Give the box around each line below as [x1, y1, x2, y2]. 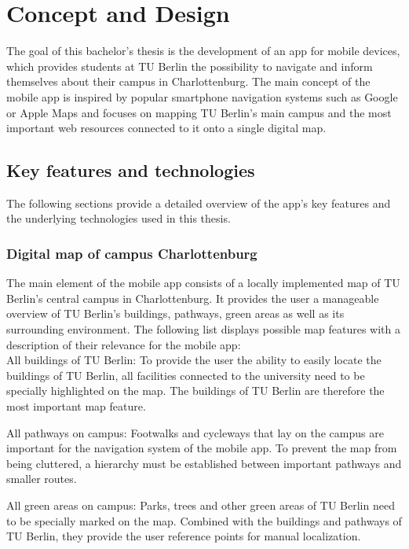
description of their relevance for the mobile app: [6, 336, 241, 352]
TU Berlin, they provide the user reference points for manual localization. [6, 528, 361, 544]
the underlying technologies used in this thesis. [6, 210, 231, 227]
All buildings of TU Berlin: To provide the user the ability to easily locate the [6, 352, 382, 368]
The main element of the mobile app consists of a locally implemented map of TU [6, 274, 400, 291]
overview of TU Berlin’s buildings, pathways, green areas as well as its [6, 305, 345, 322]
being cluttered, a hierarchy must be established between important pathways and [6, 455, 402, 471]
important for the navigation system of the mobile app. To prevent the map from [6, 440, 397, 456]
